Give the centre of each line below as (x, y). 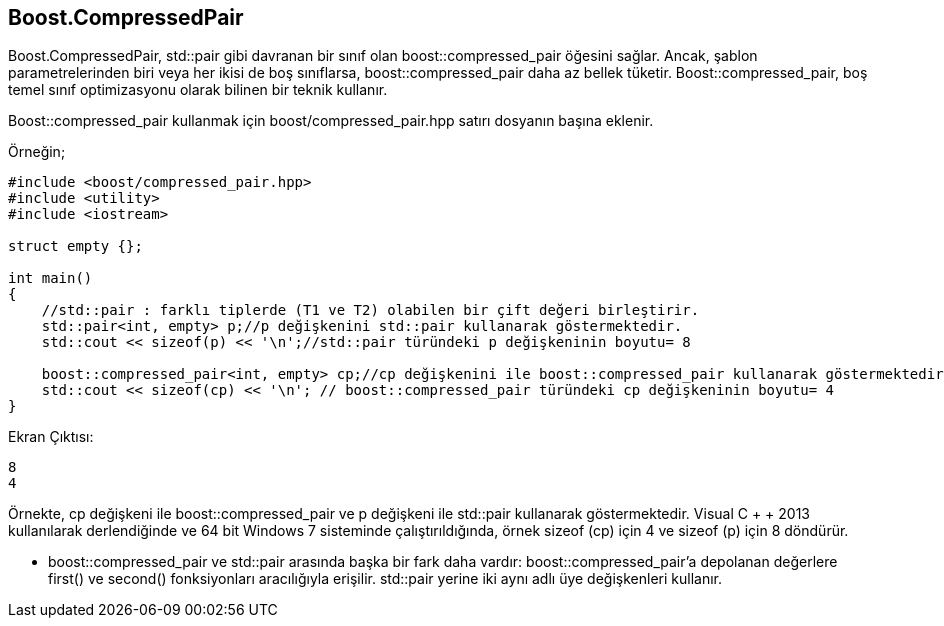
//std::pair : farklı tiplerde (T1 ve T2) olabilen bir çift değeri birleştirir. (370, 310)
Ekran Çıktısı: (51, 437)
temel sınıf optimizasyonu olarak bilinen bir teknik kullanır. (198, 90)
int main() (50, 278)
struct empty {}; (75, 246)
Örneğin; (37, 152)
